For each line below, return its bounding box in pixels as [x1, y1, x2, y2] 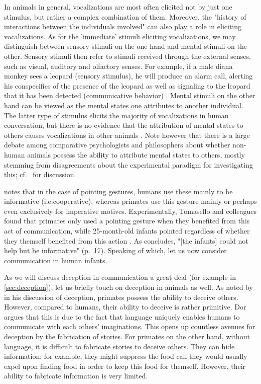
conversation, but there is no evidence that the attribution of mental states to [4, 120, 243, 130]
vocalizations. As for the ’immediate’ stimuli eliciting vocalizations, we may [4, 31, 236, 41]
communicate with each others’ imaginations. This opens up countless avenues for [4, 321, 255, 332]
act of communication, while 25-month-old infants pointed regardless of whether [4, 225, 250, 236]
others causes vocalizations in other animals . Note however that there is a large [4, 129, 250, 140]
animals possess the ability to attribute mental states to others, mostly [27, 149, 245, 160]
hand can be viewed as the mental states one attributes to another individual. [4, 100, 243, 110]
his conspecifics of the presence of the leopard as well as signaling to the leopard [4, 80, 250, 91]
